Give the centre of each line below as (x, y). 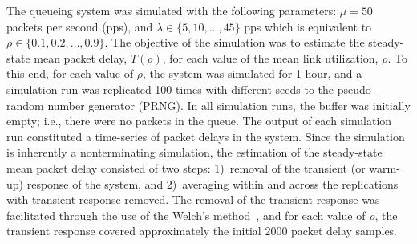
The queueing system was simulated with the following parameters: (172, 10)
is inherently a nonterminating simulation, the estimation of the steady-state (194, 152)
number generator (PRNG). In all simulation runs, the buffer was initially (229, 105)
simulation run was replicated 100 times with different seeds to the (170, 89)
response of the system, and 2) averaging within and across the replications (213, 183)
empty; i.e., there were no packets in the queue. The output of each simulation (199, 121)
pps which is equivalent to (308, 26)
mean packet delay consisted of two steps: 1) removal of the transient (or (186, 167)
